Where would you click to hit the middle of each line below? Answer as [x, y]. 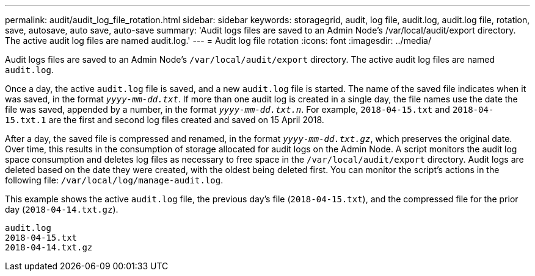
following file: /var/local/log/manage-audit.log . [114, 180]
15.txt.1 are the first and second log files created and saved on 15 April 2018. [165, 120]
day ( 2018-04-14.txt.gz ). [62, 209]
